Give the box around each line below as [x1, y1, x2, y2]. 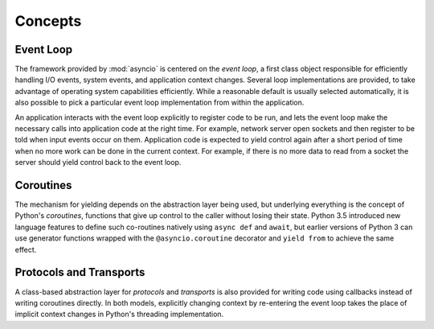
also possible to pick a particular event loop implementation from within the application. [14, 97, 305, 108]
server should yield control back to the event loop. [14, 158, 182, 167]
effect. [14, 245, 37, 254]
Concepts [14, 12, 82, 30]
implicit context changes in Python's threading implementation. [14, 310, 224, 319]
